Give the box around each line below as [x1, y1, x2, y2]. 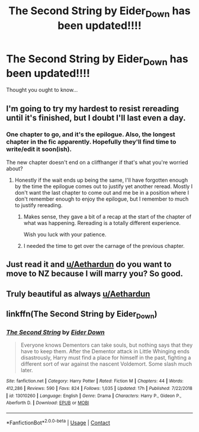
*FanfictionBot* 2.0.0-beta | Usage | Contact [6, 418, 111, 426]
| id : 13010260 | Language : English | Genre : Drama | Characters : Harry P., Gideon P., [6, 392, 182, 399]
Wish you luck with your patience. [23, 231, 107, 238]
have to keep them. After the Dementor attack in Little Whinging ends [20, 348, 190, 355]
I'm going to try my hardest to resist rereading [6, 104, 179, 114]
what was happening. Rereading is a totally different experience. [23, 219, 181, 226]
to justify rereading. [14, 201, 63, 208]
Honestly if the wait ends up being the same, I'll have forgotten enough [14, 176, 188, 183]
